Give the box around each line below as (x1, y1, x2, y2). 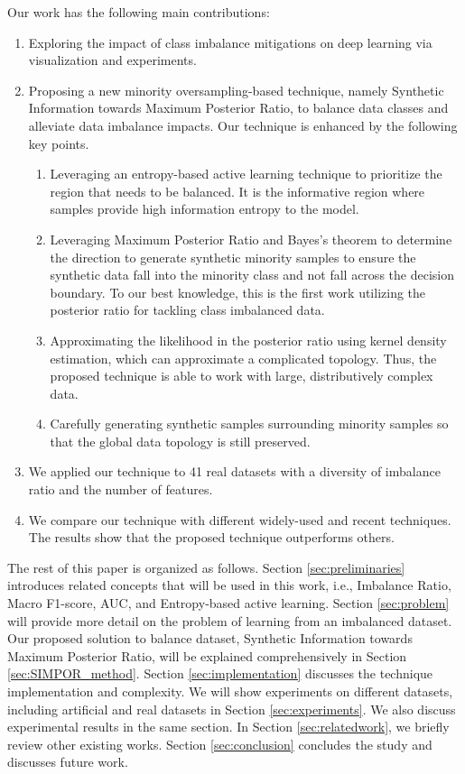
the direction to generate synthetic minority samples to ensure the (50, 247, 416, 266)
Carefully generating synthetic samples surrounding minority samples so (50, 414, 449, 433)
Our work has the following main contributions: (7, 3, 270, 21)
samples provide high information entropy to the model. (50, 199, 359, 218)
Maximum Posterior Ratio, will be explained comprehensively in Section (7, 646, 407, 665)
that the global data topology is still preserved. (50, 431, 311, 450)
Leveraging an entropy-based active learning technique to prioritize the (50, 164, 442, 183)
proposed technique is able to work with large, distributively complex (50, 366, 433, 385)
